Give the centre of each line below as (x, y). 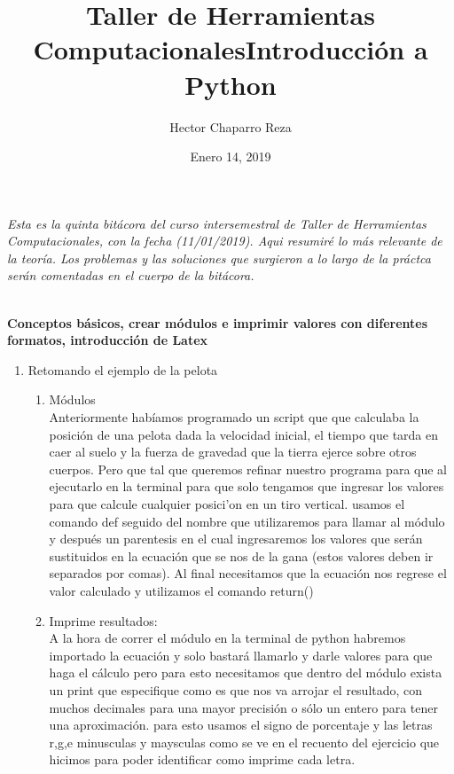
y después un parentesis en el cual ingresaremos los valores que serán (236, 539)
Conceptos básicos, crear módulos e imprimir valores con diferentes (218, 322)
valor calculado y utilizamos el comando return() (181, 590)
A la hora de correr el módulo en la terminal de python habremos (227, 638)
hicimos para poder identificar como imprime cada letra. (202, 759)
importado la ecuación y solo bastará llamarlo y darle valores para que (241, 655)
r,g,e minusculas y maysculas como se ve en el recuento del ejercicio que (244, 742)
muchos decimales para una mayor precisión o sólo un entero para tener (243, 707)
